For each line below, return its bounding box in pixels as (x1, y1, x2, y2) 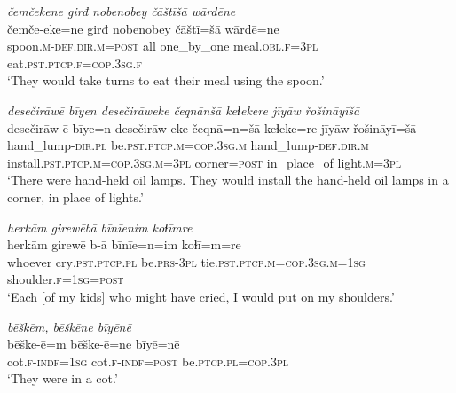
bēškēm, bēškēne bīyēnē (7, 317, 131, 335)
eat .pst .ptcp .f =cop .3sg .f (7, 53, 142, 72)
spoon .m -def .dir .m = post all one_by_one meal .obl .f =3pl (7, 36, 318, 55)
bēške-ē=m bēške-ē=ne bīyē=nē (7, 334, 180, 353)
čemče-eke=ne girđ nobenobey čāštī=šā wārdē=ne (7, 19, 279, 37)
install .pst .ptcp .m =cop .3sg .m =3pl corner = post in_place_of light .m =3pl (7, 153, 402, 171)
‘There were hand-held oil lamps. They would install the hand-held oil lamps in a (7, 170, 449, 189)
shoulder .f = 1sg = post (7, 270, 124, 288)
